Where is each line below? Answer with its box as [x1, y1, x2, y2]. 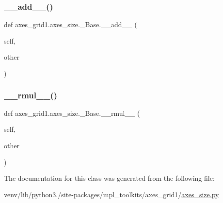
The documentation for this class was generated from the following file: [4, 173, 215, 183]
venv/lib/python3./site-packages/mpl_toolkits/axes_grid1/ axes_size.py [4, 189, 219, 199]
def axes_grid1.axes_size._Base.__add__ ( [4, 19, 137, 30]
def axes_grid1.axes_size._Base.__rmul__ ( [4, 108, 140, 118]
